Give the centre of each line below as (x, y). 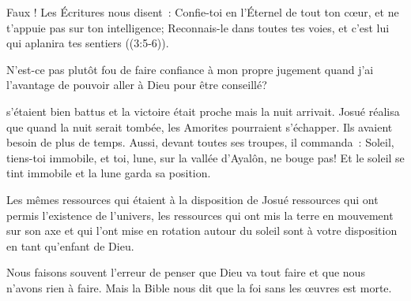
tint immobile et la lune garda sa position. (109, 173)
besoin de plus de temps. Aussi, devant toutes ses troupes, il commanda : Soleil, (200, 142)
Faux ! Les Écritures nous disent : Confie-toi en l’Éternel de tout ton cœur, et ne (203, 12)
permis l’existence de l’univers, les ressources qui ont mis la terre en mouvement (200, 215)
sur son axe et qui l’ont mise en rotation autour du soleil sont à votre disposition (202, 230)
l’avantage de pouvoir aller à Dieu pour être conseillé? (137, 85)
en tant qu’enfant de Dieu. (70, 245)
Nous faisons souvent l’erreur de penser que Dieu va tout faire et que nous (186, 272)
